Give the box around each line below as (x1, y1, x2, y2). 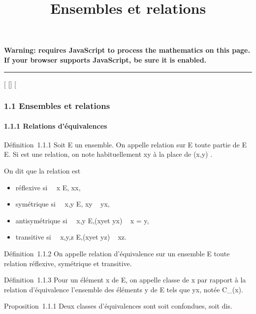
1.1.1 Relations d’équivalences (4, 120, 107, 131)
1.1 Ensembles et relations (4, 100, 110, 112)
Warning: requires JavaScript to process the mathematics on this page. (4, 45, 250, 55)
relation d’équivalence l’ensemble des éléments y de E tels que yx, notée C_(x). (4, 284, 243, 294)
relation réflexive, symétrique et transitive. (4, 258, 132, 268)
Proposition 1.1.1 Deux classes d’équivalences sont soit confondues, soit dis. (4, 301, 232, 311)
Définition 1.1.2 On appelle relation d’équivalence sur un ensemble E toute (4, 248, 230, 258)
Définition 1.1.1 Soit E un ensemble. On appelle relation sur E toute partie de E (4, 139, 247, 149)
